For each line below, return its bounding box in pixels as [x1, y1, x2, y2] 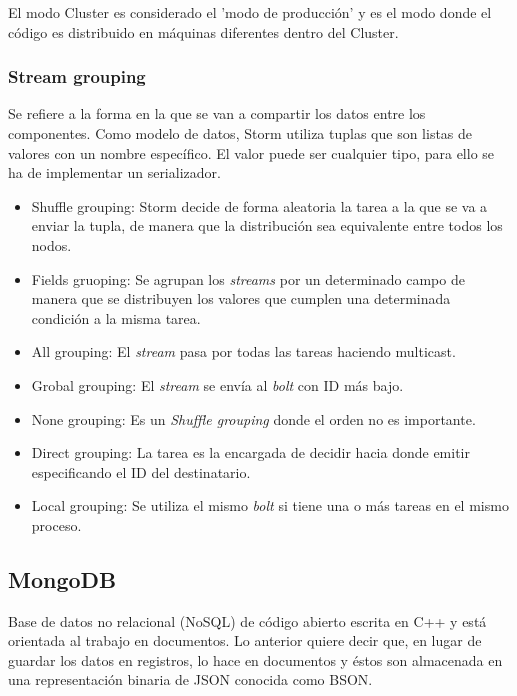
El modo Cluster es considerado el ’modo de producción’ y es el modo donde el [8, 2, 492, 22]
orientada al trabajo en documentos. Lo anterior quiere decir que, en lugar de [8, 630, 482, 651]
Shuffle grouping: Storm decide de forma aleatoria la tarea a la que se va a [31, 195, 488, 216]
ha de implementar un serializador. [8, 162, 221, 183]
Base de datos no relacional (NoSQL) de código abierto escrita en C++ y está [8, 610, 487, 631]
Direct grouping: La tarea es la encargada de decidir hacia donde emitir [31, 442, 470, 463]
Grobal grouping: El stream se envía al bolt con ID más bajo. [31, 374, 404, 395]
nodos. [31, 234, 72, 255]
